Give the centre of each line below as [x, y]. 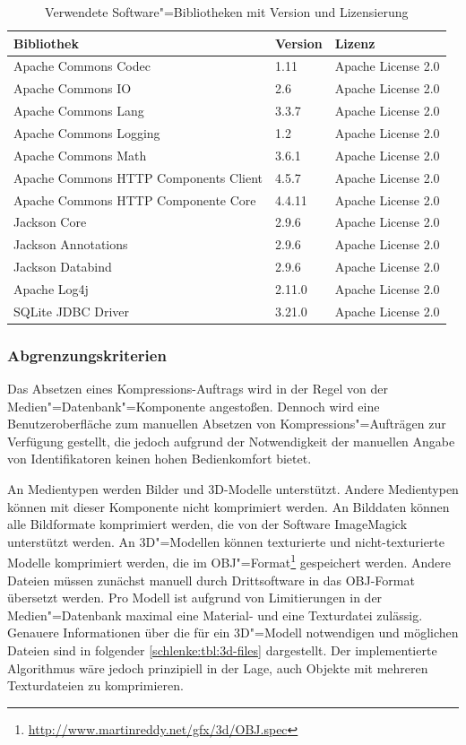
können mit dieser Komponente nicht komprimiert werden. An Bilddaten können [229, 506]
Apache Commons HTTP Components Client [138, 177]
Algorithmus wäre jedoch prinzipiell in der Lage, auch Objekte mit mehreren [218, 667]
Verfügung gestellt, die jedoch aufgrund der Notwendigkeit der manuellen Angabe [231, 441]
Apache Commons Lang [79, 111]
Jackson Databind [63, 267]
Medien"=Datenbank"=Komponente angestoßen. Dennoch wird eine [194, 406]
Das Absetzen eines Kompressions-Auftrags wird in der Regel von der [198, 389]
